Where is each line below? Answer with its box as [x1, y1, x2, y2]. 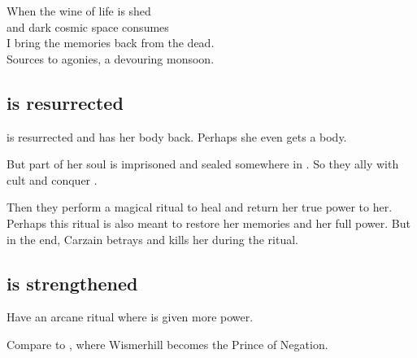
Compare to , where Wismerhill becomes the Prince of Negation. [7, 335, 328, 352]
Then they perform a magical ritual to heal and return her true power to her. [7, 199, 393, 216]
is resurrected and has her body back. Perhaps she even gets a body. [7, 128, 347, 145]
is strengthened [7, 270, 138, 295]
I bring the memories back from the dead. [7, 34, 215, 51]
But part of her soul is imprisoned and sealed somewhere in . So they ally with [7, 155, 399, 172]
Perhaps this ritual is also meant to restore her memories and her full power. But [7, 214, 410, 231]
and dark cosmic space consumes [7, 18, 169, 35]
